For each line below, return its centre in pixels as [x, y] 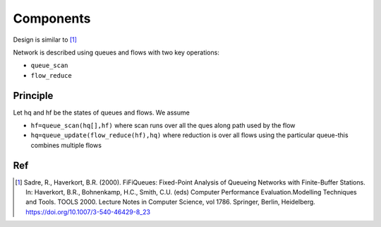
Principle [33, 95]
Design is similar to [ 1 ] [45, 40]
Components [52, 18]
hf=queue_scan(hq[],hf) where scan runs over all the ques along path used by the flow [163, 126]
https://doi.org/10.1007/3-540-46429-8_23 [88, 211]
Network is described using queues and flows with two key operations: [116, 52]
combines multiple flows [66, 145]
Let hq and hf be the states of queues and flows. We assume [101, 112]
